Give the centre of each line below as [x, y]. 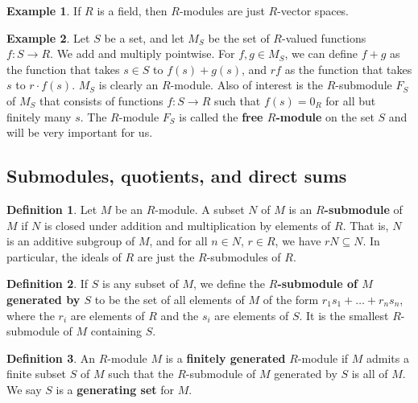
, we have [298, 241]
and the [180, 315]
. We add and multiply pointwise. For [143, 53]
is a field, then [132, 10]
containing [116, 331]
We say [24, 389]
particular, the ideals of [64, 256]
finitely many [39, 116]
